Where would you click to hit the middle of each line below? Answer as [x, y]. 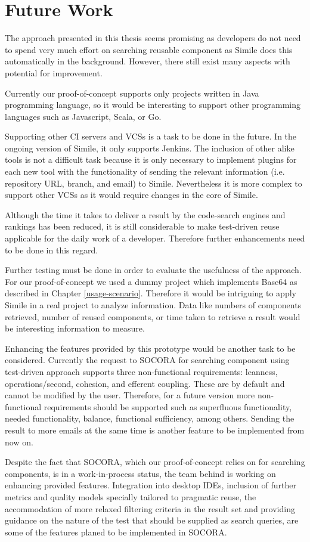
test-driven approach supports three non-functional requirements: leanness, [141, 371]
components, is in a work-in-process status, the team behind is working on [140, 473]
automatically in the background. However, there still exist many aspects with [148, 61]
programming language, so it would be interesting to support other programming [153, 105]
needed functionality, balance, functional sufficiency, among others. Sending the [150, 418]
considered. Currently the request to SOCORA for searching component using [147, 360]
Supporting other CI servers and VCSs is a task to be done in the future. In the [151, 136]
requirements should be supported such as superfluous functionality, [168, 406]
